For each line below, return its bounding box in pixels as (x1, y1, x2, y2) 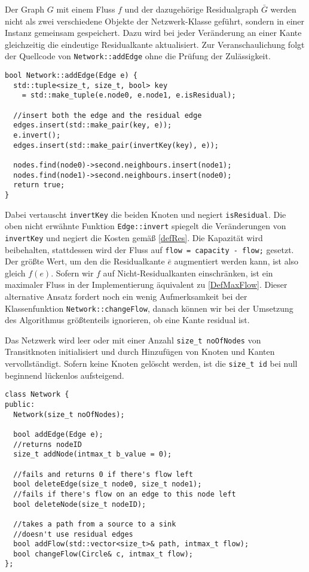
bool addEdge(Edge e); (13, 430, 103, 439)
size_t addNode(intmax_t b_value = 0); (13, 450, 172, 459)
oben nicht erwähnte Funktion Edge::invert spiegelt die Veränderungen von (5, 220, 286, 232)
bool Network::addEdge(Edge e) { (5, 71, 137, 80)
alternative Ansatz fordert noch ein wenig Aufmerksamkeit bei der (5, 290, 247, 302)
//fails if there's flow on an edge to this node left (13, 489, 236, 498)
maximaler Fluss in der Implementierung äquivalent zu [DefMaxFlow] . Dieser (5, 278, 287, 291)
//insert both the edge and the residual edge (13, 111, 202, 120)
